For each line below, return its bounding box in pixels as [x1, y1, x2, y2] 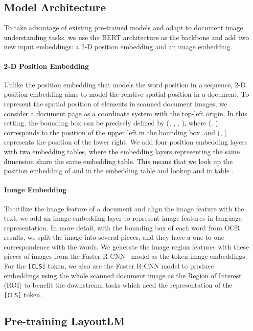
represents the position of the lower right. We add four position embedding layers [4, 137, 248, 147]
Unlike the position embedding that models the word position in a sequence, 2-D [4, 79, 246, 89]
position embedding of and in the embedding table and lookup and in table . [4, 165, 234, 176]
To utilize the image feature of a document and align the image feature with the [4, 203, 244, 213]
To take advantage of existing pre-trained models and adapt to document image [4, 22, 243, 33]
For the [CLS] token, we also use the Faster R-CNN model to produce [4, 261, 214, 271]
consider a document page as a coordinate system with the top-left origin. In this [4, 108, 247, 118]
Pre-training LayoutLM [4, 313, 125, 328]
